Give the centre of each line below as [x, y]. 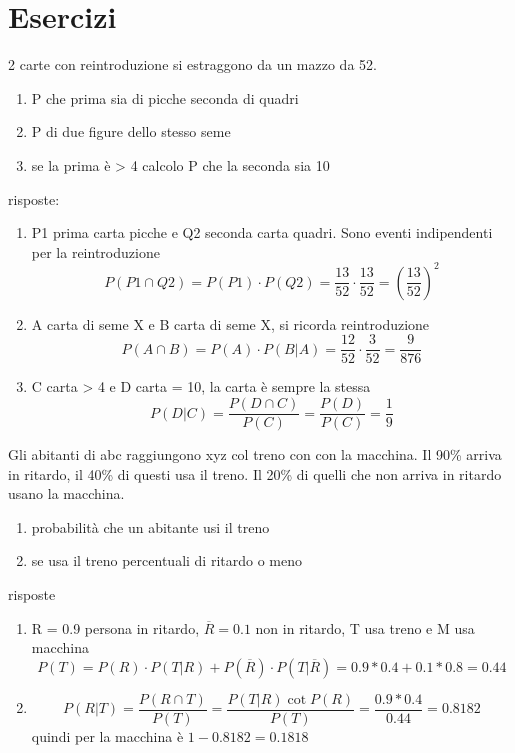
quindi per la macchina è [107, 735]
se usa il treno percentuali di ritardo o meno [166, 560]
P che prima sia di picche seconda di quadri [165, 97]
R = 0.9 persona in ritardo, [115, 627]
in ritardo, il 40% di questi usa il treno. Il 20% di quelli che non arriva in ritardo [255, 473]
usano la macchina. [66, 493]
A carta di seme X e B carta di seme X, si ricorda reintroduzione [230, 323]
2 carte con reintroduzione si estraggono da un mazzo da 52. [192, 64]
